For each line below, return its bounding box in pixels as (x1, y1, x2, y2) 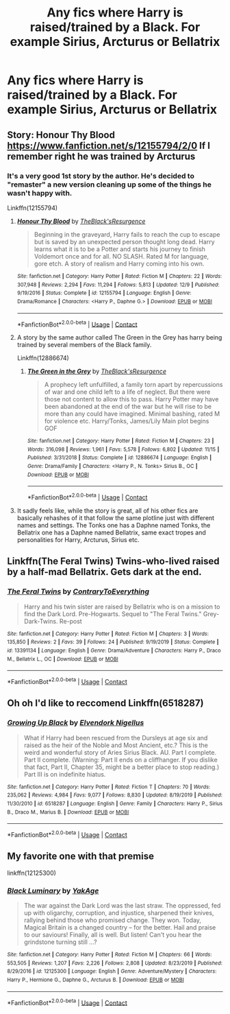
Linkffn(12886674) (16, 354, 70, 362)
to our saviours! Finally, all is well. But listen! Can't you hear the (23, 931, 202, 939)
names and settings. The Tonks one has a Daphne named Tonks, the (16, 521, 211, 530)
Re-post (59, 617, 82, 625)
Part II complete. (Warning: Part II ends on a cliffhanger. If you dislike (23, 755, 218, 764)
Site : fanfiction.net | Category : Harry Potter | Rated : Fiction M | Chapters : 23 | (27, 438, 214, 445)
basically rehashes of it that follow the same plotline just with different (16, 514, 214, 522)
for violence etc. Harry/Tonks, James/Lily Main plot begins (44, 417, 209, 425)
